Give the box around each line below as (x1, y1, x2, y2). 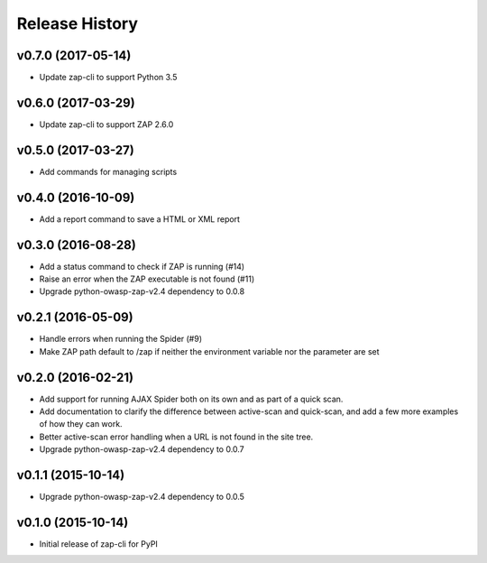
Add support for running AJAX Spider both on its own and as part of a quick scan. (39, 393, 344, 404)
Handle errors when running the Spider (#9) (39, 334, 203, 345)
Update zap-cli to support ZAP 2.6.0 (39, 118, 174, 130)
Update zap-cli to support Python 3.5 (39, 72, 178, 83)
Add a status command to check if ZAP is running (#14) (39, 261, 245, 272)
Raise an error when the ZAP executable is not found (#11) (39, 273, 255, 284)
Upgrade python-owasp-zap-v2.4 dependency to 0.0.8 (39, 286, 245, 297)
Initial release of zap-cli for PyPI (39, 539, 158, 549)
